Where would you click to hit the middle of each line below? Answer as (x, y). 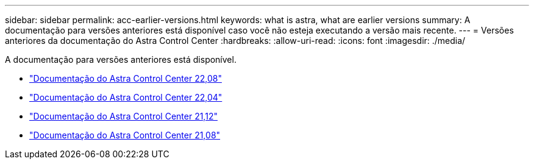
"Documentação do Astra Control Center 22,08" (126, 78)
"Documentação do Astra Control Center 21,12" (123, 116)
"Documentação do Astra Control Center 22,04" (126, 97)
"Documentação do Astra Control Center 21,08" (125, 135)
